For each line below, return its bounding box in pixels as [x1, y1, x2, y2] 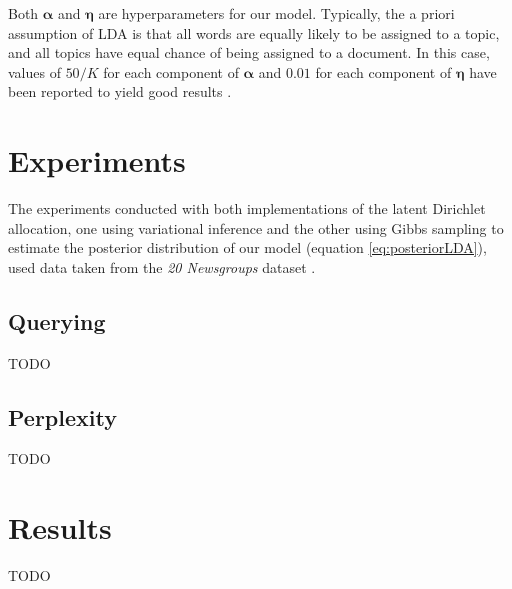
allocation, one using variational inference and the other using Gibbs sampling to [8, 217, 504, 238]
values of [8, 61, 61, 82]
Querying [8, 305, 106, 336]
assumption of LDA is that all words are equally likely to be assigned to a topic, [8, 22, 500, 43]
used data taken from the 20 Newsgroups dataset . [8, 256, 316, 277]
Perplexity [8, 401, 117, 432]
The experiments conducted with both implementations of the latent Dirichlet [8, 198, 486, 219]
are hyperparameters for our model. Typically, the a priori [98, 3, 455, 23]
